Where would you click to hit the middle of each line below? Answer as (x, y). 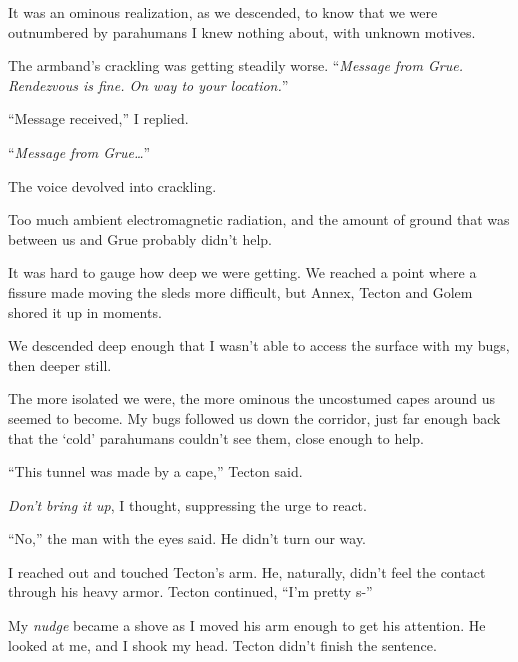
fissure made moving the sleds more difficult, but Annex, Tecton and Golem (240, 291)
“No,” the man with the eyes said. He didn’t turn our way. (187, 538)
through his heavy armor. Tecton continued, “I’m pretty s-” (190, 591)
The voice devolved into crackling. (112, 185)
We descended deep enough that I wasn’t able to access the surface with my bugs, (259, 345)
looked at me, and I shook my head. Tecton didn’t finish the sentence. (222, 644)
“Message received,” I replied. (98, 118)
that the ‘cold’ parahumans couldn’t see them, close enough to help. (216, 437)
